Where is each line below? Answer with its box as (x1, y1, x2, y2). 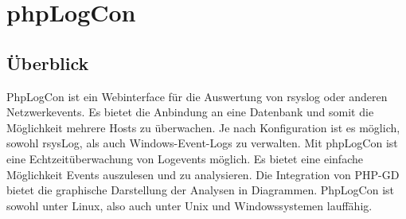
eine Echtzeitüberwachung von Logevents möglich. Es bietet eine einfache (6, 150, 363, 166)
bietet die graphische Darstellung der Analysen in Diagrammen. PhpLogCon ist (6, 182, 394, 198)
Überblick (6, 50, 89, 75)
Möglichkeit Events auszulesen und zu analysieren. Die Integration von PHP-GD (6, 166, 400, 182)
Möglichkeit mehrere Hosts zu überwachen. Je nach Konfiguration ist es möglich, (6, 119, 400, 135)
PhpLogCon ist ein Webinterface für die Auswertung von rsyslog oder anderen (6, 88, 388, 104)
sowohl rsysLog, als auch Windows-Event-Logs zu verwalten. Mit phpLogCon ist (6, 135, 398, 151)
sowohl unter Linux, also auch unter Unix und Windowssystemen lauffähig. (6, 197, 373, 213)
